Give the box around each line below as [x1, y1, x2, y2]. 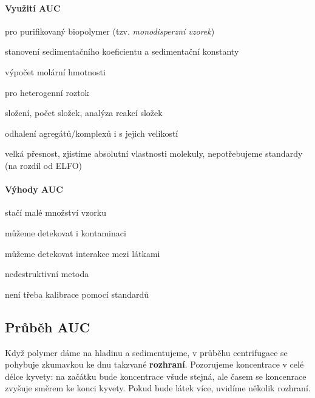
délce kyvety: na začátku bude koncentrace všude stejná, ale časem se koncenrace [5, 369, 307, 382]
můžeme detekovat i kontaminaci [5, 226, 126, 239]
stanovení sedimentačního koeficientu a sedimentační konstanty [5, 45, 239, 58]
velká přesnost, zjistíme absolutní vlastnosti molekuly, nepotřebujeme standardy [5, 147, 303, 160]
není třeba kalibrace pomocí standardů [5, 287, 149, 300]
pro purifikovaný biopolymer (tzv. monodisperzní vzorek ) [5, 24, 215, 37]
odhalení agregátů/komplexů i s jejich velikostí [5, 126, 178, 139]
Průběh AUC [5, 317, 90, 336]
